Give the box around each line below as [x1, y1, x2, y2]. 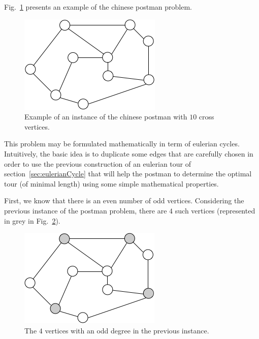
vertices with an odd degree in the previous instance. [45, 325, 209, 335]
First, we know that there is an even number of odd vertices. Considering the [4, 195, 244, 206]
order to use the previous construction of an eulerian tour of [4, 158, 191, 169]
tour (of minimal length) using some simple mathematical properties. [4, 178, 219, 189]
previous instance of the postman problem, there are [4, 205, 167, 215]
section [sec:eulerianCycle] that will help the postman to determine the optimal [4, 168, 252, 179]
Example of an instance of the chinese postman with [24, 111, 187, 122]
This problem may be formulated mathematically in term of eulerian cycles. [4, 138, 240, 149]
